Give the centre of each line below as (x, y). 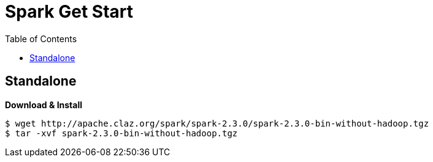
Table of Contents (41, 39)
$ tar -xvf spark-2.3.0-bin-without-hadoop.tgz (121, 133)
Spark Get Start (69, 12)
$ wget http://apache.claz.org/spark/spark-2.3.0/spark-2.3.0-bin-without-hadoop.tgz (217, 123)
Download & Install (44, 105)
